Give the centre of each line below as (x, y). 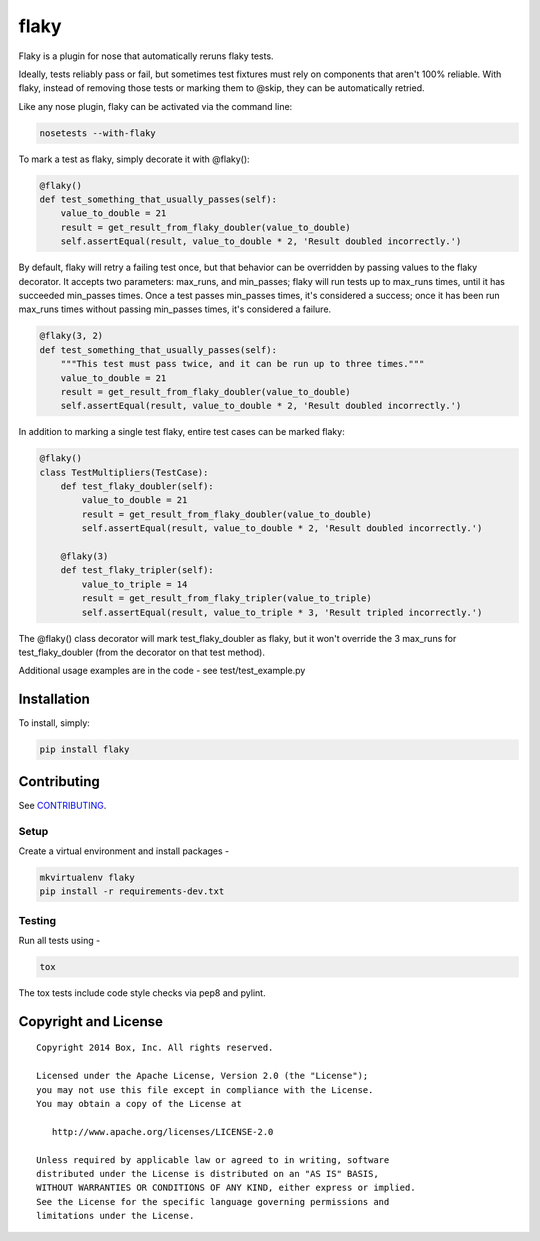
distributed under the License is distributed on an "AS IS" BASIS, (207, 1173)
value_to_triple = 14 (134, 584)
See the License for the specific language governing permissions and (213, 1201)
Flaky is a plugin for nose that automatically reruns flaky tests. (146, 56)
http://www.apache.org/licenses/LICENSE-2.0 (162, 1131)
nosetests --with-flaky (98, 133)
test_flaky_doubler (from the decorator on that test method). (141, 652)
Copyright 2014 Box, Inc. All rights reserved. (155, 1048)
